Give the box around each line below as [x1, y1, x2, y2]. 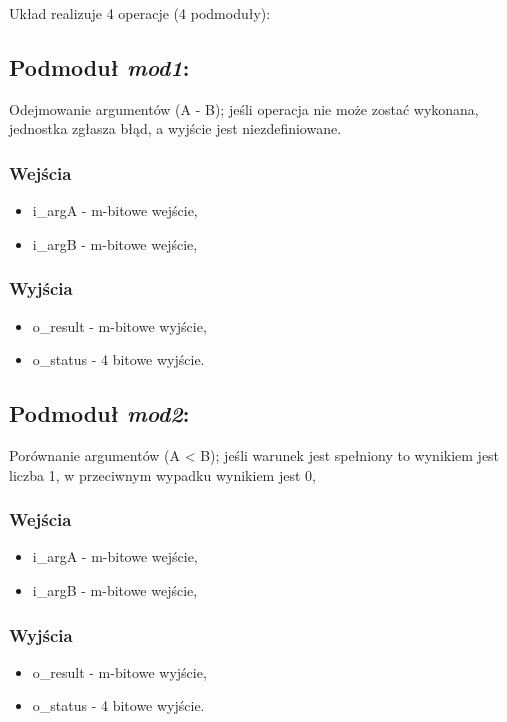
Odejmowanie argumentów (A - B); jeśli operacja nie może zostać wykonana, [9, 98, 479, 119]
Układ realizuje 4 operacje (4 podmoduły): [9, 3, 271, 23]
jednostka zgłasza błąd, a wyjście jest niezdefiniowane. [9, 118, 342, 139]
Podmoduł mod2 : [9, 398, 190, 429]
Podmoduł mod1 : [9, 51, 190, 82]
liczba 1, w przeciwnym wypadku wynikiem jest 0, [9, 464, 316, 485]
